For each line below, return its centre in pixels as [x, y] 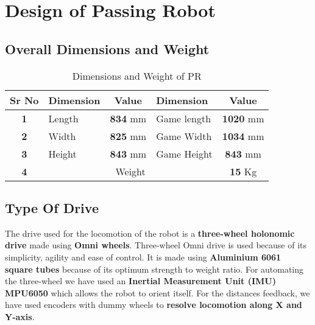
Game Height [184, 153]
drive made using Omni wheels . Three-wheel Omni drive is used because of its [156, 245]
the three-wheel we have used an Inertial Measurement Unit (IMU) [140, 281]
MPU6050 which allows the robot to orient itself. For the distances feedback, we [157, 292]
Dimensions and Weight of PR [137, 75]
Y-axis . [20, 316]
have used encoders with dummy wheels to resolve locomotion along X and [154, 305]
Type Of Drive [52, 207]
